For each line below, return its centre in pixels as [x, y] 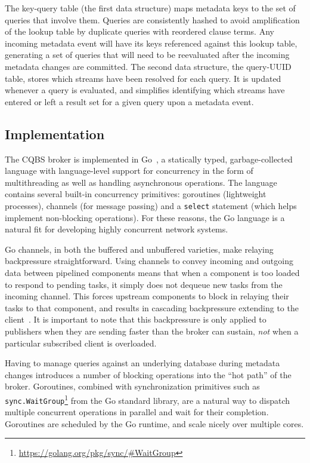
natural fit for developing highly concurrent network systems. [117, 229]
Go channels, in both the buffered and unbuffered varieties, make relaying [139, 249]
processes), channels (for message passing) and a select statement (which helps [151, 205]
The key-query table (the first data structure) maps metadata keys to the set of [150, 8]
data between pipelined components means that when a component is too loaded [152, 272]
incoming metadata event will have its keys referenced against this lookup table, [151, 43]
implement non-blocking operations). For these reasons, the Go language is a [145, 217]
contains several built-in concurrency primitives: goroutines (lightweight [136, 194]
